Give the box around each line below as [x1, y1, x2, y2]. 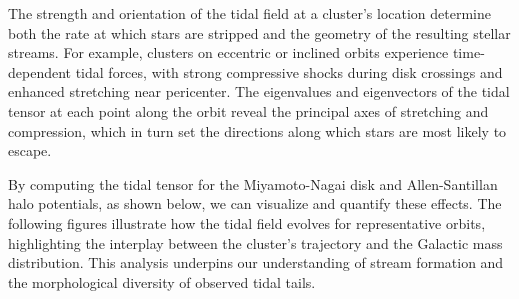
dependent [8, 61, 72, 82]
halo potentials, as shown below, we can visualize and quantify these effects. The [8, 193, 502, 214]
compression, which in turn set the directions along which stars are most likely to [8, 120, 507, 141]
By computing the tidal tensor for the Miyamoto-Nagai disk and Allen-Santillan [8, 173, 498, 194]
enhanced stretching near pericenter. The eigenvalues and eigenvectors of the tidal [8, 81, 510, 102]
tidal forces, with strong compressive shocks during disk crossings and [75, 61, 503, 82]
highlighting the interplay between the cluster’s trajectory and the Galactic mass [8, 232, 503, 253]
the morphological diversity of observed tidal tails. [8, 271, 316, 292]
